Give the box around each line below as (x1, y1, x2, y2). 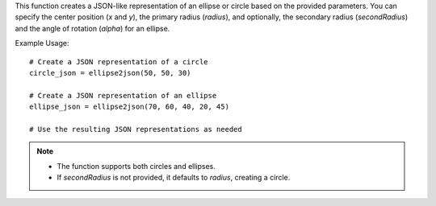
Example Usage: (15, 39, 69, 48)
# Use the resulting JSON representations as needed (29, 125, 242, 134)
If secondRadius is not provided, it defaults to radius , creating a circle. (57, 173, 291, 183)
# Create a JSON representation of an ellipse (29, 91, 217, 100)
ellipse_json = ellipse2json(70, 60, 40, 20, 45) (29, 102, 230, 112)
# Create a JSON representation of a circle (29, 57, 209, 66)
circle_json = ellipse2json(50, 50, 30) (29, 68, 191, 77)
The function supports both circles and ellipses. (57, 161, 216, 171)
